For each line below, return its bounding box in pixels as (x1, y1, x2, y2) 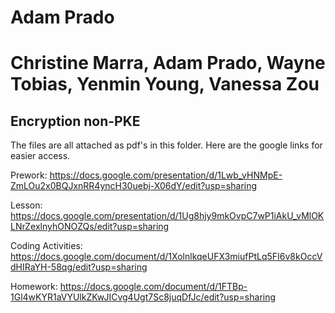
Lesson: (10, 199, 43, 211)
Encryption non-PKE (10, 112, 141, 130)
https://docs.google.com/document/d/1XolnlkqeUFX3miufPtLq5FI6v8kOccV (10, 251, 323, 263)
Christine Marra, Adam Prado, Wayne (10, 52, 326, 75)
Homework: (10, 281, 58, 293)
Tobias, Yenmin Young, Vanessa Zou (10, 73, 320, 96)
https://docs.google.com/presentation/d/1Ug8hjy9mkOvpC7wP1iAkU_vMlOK (10, 210, 325, 222)
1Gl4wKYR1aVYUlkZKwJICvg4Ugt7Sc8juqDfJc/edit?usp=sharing (10, 291, 277, 303)
